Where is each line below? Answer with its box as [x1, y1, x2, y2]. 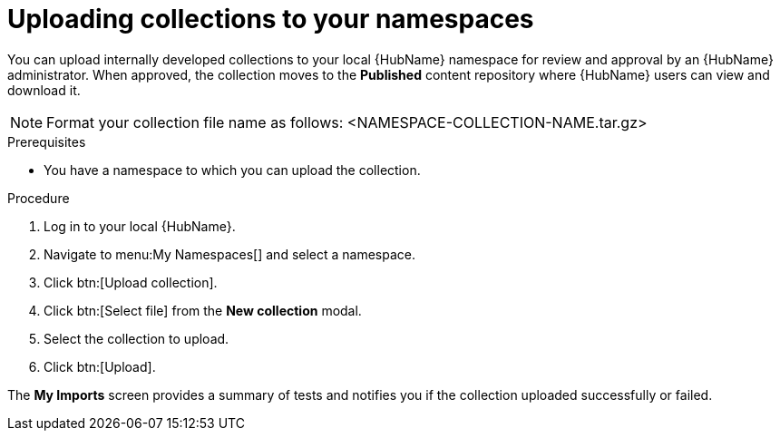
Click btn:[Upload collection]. [44, 274, 218, 290]
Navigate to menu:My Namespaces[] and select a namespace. [44, 246, 416, 262]
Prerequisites [7, 133, 86, 150]
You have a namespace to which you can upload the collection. [44, 161, 421, 178]
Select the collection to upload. [44, 330, 229, 346]
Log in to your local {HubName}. [44, 218, 236, 234]
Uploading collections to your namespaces [7, 4, 534, 34]
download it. [7, 82, 81, 98]
